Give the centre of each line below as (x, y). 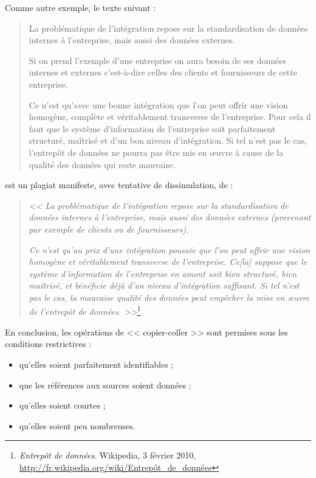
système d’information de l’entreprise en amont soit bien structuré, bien (163, 273)
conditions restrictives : (48, 344)
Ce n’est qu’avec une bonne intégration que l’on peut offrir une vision (158, 104)
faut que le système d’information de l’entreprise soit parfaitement (152, 128)
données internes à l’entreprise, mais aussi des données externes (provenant (170, 217)
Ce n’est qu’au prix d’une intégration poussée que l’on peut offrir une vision (169, 249)
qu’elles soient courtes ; (62, 405)
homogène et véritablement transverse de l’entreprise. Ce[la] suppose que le (168, 262)
